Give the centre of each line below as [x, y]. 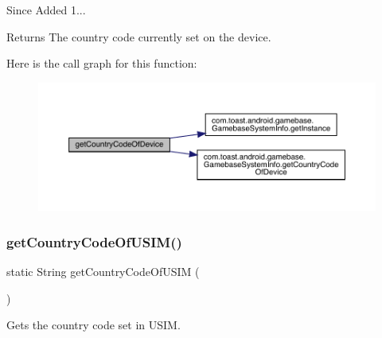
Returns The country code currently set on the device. [139, 36]
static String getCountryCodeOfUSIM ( [103, 271]
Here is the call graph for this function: [102, 63]
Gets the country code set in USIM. [94, 325]
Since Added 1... [46, 10]
